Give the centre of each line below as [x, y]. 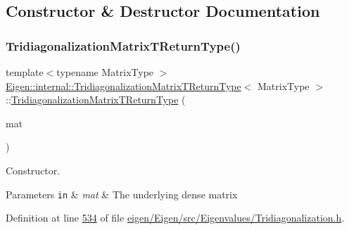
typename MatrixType [105, 72]
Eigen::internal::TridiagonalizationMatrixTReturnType [123, 85]
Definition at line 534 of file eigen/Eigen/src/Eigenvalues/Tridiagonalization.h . [175, 218]
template [25, 72]
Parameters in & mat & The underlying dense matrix [122, 194]
